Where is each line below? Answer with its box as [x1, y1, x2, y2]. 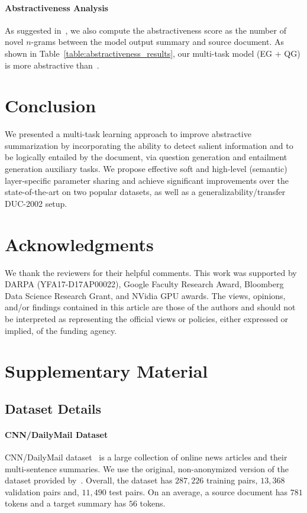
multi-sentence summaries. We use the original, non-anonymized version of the [5, 462, 289, 475]
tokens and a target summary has [5, 497, 127, 509]
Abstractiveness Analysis [5, 1, 108, 14]
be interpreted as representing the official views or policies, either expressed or [5, 312, 289, 324]
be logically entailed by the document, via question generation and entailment [5, 151, 287, 163]
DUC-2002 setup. [5, 197, 67, 209]
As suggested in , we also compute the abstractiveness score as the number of [5, 24, 286, 36]
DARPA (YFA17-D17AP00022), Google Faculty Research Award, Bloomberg [5, 278, 284, 290]
